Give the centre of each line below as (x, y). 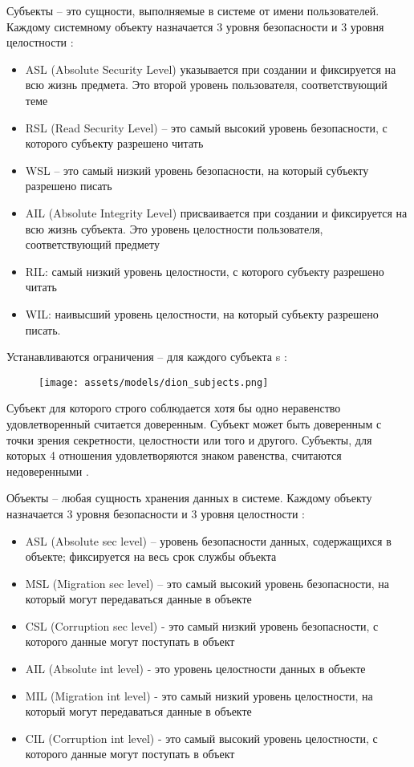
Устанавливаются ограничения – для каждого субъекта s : (147, 357)
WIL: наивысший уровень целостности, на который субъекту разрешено (202, 313)
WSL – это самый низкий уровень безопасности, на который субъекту (197, 170)
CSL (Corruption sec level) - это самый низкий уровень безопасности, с (202, 625)
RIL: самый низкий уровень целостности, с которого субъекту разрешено (205, 271)
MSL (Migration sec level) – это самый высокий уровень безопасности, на (207, 583)
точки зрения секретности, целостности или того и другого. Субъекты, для (189, 439)
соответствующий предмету (92, 244)
